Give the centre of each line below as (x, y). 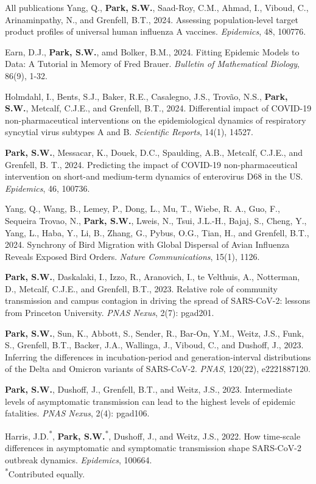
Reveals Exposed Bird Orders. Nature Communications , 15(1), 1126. (132, 256)
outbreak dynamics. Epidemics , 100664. (79, 459)
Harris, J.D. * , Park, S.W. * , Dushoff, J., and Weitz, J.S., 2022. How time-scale (153, 435)
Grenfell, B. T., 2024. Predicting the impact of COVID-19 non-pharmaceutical (151, 164)
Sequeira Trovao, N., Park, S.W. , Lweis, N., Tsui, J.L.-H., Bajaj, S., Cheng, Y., (156, 220)
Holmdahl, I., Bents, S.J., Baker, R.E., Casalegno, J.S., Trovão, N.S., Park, (146, 96)
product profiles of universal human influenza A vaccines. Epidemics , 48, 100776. (156, 31)
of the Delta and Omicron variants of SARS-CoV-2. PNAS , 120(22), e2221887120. (158, 369)
